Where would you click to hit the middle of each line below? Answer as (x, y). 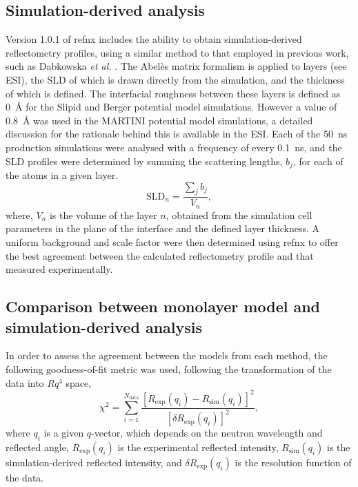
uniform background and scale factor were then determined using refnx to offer (172, 242)
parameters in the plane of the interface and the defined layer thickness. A (162, 228)
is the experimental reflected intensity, (198, 447)
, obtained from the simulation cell (239, 214)
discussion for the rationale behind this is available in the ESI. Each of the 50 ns (177, 134)
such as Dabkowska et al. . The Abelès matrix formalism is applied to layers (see (176, 66)
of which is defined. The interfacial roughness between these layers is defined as (173, 93)
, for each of (318, 161)
